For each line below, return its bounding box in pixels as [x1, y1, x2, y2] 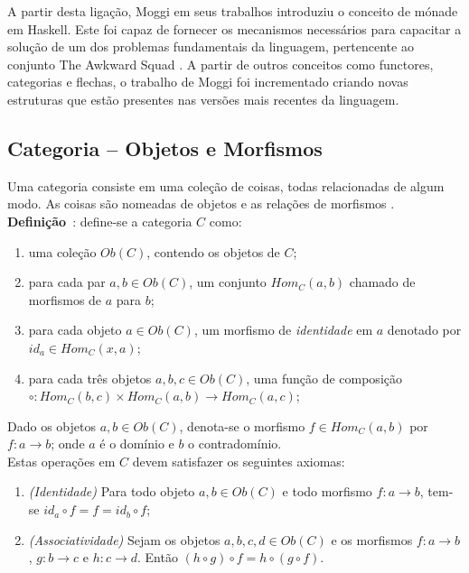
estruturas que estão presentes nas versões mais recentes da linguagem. [7, 89, 399, 108]
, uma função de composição [246, 368, 402, 387]
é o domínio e [99, 434, 174, 453]
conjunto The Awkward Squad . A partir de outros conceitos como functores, [7, 54, 434, 73]
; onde [51, 434, 85, 453]
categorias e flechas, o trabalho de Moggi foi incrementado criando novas [7, 72, 408, 91]
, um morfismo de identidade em [193, 320, 373, 339]
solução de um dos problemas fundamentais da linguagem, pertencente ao [7, 37, 414, 56]
